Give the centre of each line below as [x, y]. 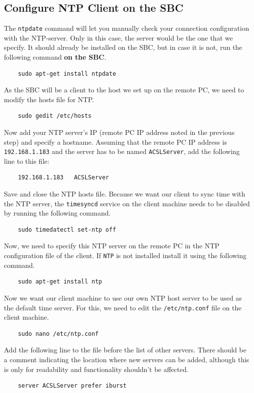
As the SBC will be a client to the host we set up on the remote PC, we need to [124, 90]
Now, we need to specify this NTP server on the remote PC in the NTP [112, 246]
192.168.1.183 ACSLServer [63, 178]
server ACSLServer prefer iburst [72, 386]
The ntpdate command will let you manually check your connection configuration [127, 28]
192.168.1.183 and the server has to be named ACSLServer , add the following [122, 151]
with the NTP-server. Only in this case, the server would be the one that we [118, 37]
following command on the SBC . [55, 57]
